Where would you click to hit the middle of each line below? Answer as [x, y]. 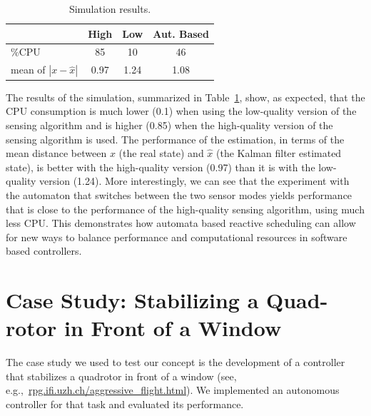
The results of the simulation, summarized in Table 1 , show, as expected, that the [185, 97]
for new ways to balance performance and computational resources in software [177, 237]
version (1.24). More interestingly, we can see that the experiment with [194, 181]
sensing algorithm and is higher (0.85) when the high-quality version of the [169, 125]
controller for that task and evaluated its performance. [125, 404]
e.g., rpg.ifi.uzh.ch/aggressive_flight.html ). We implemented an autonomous [173, 390]
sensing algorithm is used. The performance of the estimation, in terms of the [175, 139]
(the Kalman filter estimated [279, 153]
